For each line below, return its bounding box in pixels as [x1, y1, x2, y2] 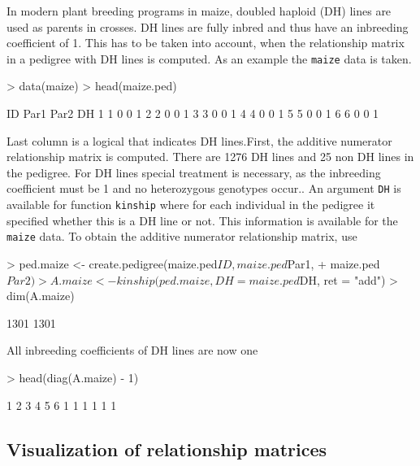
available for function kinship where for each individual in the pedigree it [6, 196, 375, 213]
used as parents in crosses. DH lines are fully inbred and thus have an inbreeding [6, 18, 409, 35]
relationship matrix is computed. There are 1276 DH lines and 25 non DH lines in [6, 148, 414, 165]
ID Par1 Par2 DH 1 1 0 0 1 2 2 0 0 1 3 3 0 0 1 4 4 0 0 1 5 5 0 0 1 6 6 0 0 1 [6, 105, 379, 122]
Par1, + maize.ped [287, 255, 380, 272]
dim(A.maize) [6, 287, 75, 304]
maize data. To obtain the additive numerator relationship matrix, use [6, 228, 357, 245]
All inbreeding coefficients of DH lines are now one [6, 342, 258, 359]
